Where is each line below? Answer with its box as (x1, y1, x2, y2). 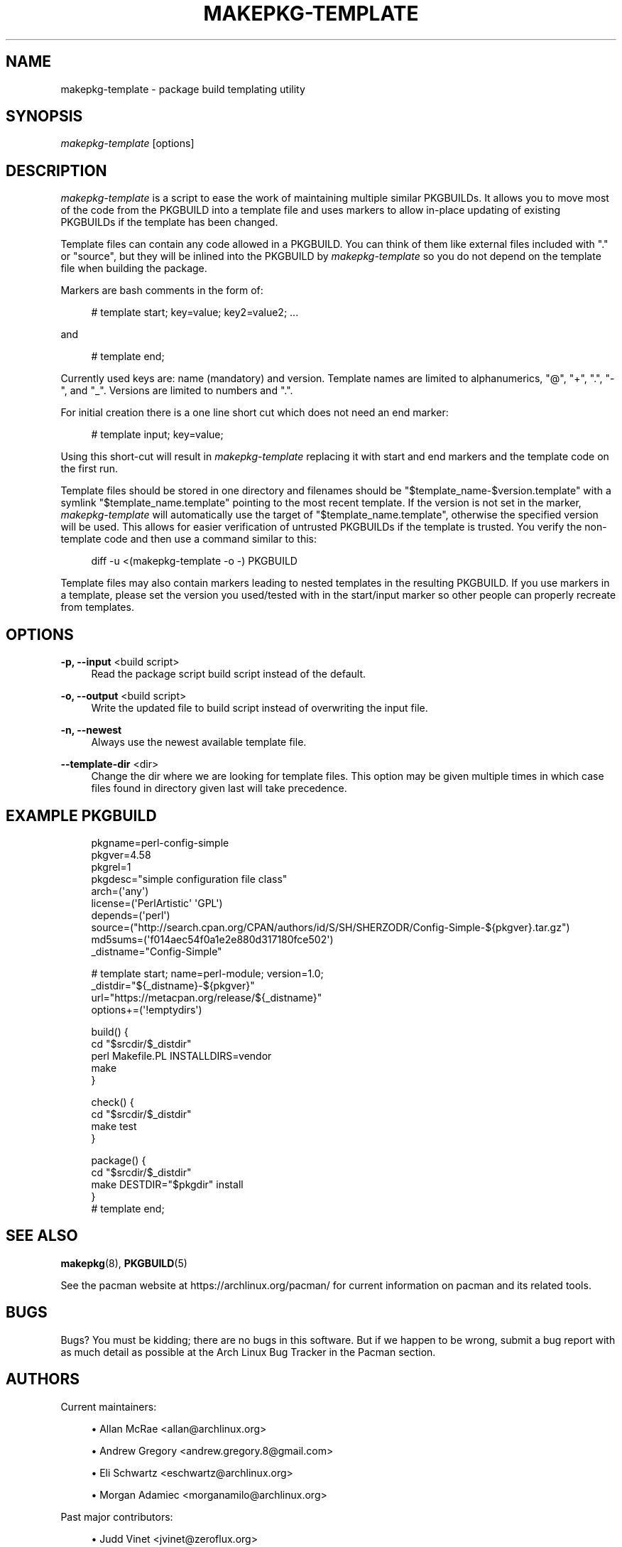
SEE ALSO (6, 1227, 78, 1245)
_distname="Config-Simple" (91, 945, 222, 957)
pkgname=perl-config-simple (91, 836, 229, 849)
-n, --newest (60, 724, 122, 737)
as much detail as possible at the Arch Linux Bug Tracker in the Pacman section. (60, 1345, 436, 1358)
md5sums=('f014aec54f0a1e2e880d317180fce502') (91, 933, 334, 945)
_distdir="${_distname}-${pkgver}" (91, 979, 255, 992)
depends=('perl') (91, 908, 170, 921)
